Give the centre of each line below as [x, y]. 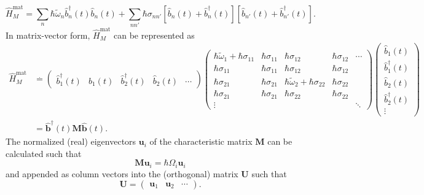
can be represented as [154, 35]
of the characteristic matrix [201, 141]
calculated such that [44, 153]
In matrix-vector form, [48, 35]
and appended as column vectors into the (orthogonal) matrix [122, 173]
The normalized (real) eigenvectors [71, 141]
